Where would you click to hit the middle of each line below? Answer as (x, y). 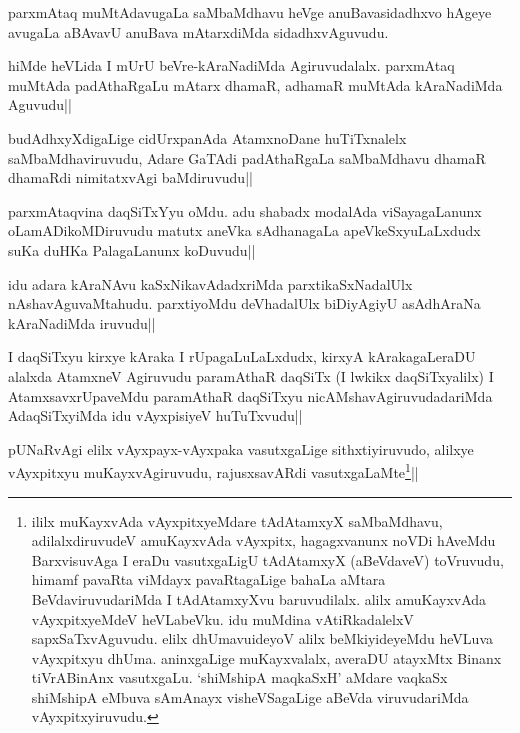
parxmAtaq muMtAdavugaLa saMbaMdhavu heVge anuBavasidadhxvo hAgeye (250, 12)
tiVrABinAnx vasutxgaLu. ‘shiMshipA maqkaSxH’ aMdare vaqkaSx (239, 677)
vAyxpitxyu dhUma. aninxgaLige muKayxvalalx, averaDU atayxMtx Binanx (266, 657)
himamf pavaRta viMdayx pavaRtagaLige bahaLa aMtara (208, 579)
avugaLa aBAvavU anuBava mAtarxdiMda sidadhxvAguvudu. (198, 31)
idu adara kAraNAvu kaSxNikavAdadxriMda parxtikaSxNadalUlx (210, 283)
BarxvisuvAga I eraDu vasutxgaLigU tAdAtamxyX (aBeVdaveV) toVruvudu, (267, 559)
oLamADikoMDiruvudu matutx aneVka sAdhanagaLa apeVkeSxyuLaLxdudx (244, 230)
